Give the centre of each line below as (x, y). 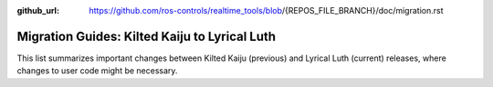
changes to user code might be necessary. (97, 71)
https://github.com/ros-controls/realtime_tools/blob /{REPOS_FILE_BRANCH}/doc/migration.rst (266, 10)
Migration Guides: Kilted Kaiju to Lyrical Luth (147, 36)
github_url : (38, 10)
